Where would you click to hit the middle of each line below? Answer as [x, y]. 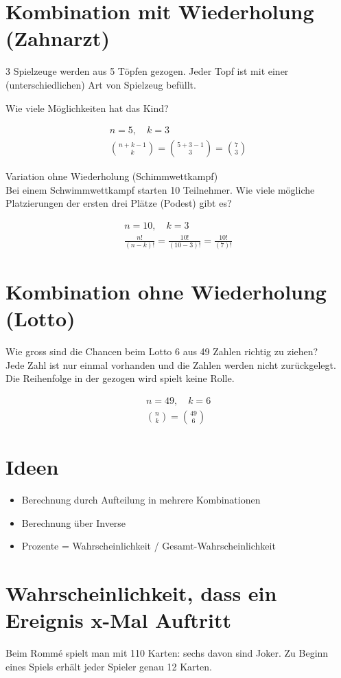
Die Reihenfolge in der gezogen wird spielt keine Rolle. [120, 378]
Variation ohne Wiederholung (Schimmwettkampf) [112, 176]
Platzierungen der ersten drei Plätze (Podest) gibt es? [119, 203]
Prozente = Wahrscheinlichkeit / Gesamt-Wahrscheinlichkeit [149, 546]
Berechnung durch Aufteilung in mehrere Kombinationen [141, 500]
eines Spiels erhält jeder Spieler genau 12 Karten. [109, 666]
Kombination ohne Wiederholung [166, 292]
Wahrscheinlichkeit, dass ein [141, 593]
